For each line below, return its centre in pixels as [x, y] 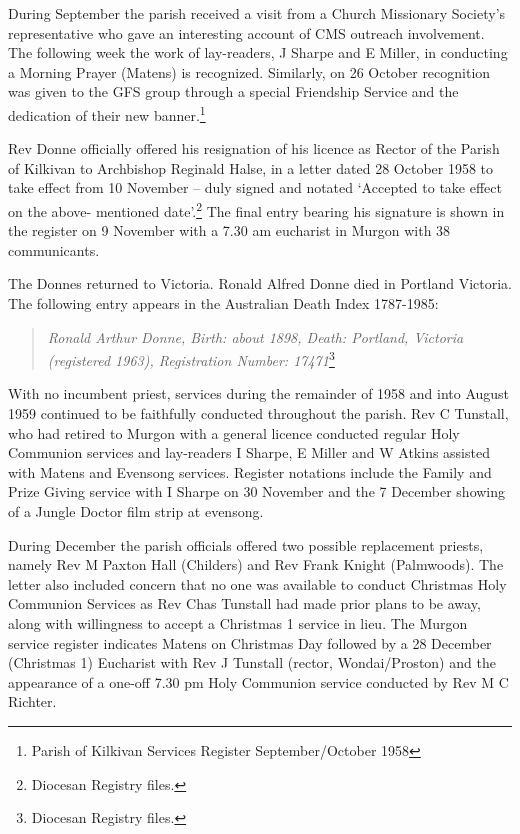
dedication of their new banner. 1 [107, 113]
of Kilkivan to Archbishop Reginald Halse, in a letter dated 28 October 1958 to [251, 167]
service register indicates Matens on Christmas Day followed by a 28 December [250, 642]
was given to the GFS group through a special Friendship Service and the [233, 91]
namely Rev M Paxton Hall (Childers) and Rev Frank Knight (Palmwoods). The [256, 564]
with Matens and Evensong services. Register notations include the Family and [250, 471]
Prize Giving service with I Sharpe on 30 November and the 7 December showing [257, 491]
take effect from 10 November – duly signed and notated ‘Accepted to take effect [255, 187]
